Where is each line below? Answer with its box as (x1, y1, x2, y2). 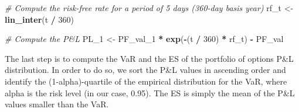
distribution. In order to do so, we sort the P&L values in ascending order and (5, 64, 286, 76)
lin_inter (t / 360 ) (5, 13, 74, 25)
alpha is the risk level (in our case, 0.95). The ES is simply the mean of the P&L (5, 86, 295, 99)
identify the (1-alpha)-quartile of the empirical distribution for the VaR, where (5, 75, 287, 87)
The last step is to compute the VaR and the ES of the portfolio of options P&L (5, 52, 294, 64)
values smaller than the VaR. (5, 98, 109, 110)
